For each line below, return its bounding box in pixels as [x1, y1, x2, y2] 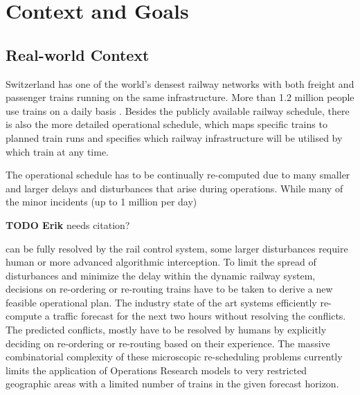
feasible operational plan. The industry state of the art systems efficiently [6, 295, 317, 309]
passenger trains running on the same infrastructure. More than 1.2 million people [6, 90, 354, 104]
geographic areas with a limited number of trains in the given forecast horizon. [6, 376, 339, 391]
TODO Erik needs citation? [6, 217, 130, 232]
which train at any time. [6, 144, 109, 158]
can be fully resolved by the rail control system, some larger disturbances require [6, 241, 348, 255]
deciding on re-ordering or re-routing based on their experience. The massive [6, 336, 330, 350]
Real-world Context [6, 44, 150, 65]
